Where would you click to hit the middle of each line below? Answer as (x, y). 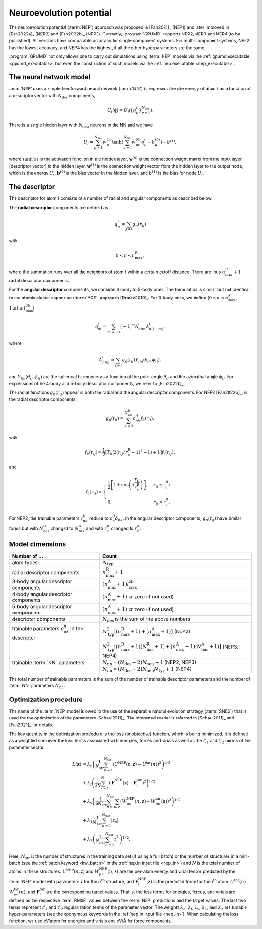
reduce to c (101, 518)
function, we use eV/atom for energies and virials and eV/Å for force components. (90, 921)
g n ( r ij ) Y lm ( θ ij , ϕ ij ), (141, 361)
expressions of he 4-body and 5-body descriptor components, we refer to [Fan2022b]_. (97, 384)
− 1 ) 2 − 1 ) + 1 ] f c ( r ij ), (153, 452)
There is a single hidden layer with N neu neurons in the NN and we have (81, 126)
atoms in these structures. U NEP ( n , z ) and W (54, 871)
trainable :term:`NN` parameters (48, 663)
